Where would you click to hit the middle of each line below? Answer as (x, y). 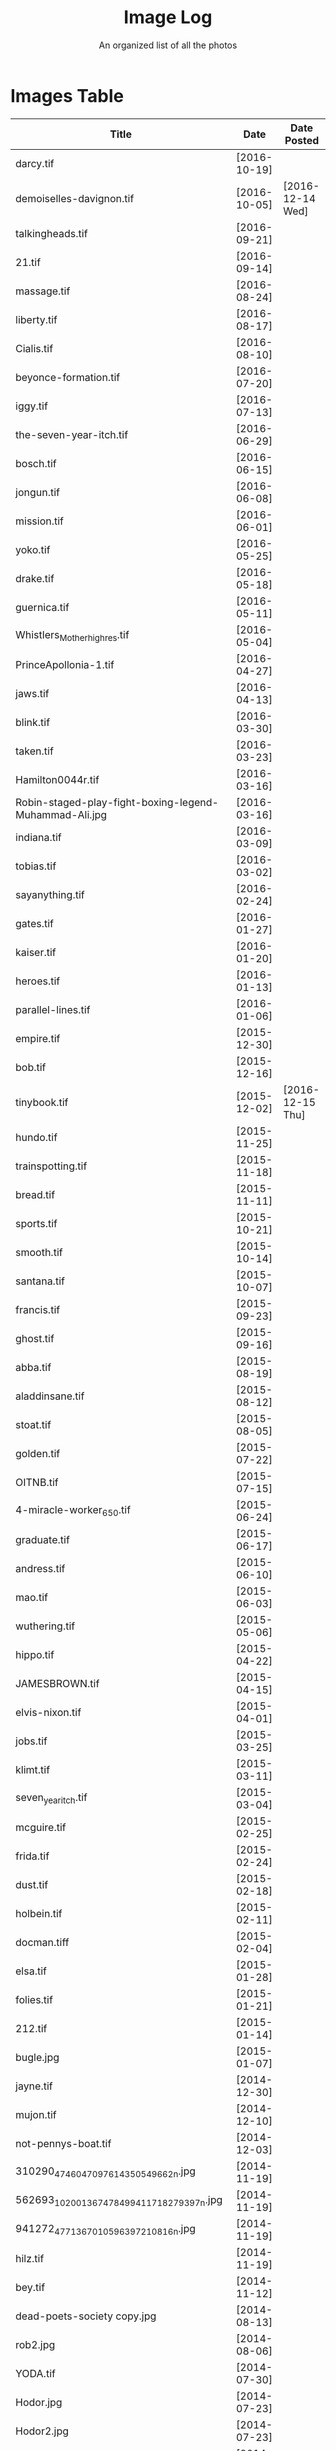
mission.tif (40, 521)
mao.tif (31, 1597)
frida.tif (32, 1856)
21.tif (28, 262)
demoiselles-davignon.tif (75, 198)
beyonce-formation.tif (68, 377)
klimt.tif (33, 1769)
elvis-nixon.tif (48, 1712)
